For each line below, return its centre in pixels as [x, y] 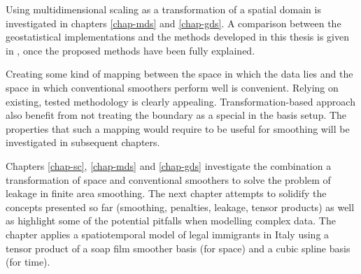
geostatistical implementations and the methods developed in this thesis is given [177, 37]
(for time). [28, 262]
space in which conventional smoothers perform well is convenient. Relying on [172, 87]
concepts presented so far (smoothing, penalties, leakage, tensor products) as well [180, 207]
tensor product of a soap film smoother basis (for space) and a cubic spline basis [178, 248]
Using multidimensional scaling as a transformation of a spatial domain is [163, 9]
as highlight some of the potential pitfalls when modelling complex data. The [171, 221]
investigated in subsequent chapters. [83, 142]
